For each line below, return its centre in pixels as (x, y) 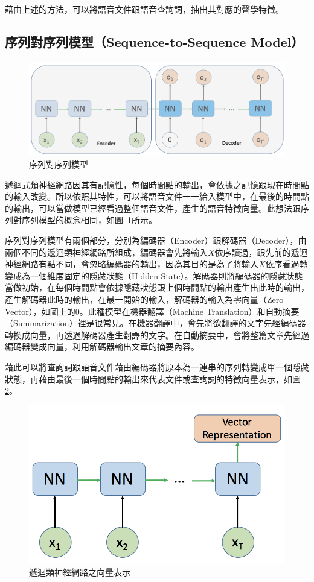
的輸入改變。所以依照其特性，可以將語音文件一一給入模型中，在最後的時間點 (157, 196)
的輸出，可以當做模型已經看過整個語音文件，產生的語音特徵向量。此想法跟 (153, 208)
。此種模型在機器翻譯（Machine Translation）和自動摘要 (189, 311)
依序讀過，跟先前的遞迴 (261, 252)
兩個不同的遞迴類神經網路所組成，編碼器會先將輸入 (106, 252)
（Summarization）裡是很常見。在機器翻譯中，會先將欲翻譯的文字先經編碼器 (155, 323)
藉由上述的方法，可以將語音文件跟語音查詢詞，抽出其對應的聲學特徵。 (144, 9)
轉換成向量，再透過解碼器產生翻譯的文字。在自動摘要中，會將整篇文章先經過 (157, 334)
